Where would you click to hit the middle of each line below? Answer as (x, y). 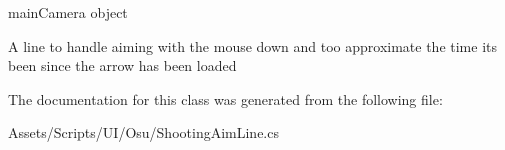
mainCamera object (68, 12)
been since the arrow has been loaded (122, 65)
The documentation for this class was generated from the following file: (225, 98)
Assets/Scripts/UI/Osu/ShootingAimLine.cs (143, 132)
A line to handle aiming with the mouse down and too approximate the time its (253, 45)
